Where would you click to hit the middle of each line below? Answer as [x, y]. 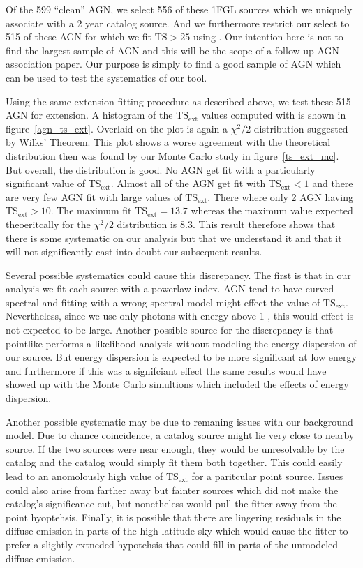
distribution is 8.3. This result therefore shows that [226, 224]
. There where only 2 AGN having [280, 196]
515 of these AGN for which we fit [79, 37]
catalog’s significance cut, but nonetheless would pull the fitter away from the [171, 503]
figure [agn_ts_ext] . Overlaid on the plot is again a [117, 128]
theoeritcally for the [48, 224]
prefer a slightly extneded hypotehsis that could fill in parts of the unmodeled [172, 544]
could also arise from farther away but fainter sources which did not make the [172, 489]
